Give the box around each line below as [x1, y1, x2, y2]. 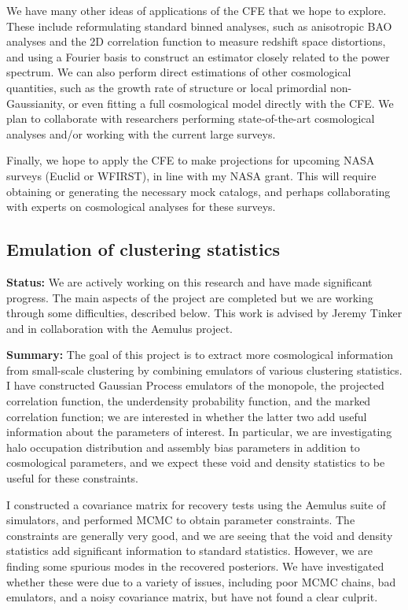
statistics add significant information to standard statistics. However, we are [6, 542, 373, 559]
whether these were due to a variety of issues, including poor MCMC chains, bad [6, 573, 396, 590]
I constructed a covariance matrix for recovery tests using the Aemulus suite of [6, 496, 386, 512]
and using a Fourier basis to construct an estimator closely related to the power [6, 48, 390, 65]
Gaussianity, [6, 94, 65, 111]
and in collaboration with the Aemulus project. [6, 320, 233, 336]
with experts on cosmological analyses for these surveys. [6, 198, 276, 215]
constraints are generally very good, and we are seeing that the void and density [6, 527, 393, 543]
